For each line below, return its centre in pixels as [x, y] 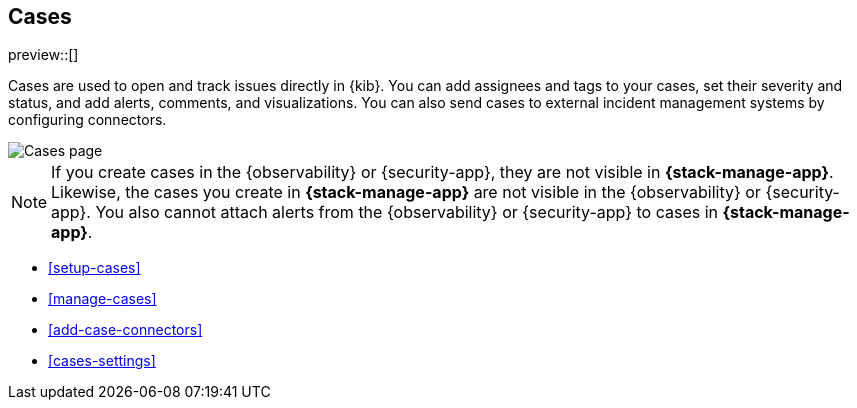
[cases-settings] [102, 361]
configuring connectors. [87, 120]
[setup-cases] [94, 268]
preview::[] [43, 55]
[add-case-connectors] [125, 330]
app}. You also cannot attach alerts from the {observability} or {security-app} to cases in [385, 212]
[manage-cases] [102, 299]
